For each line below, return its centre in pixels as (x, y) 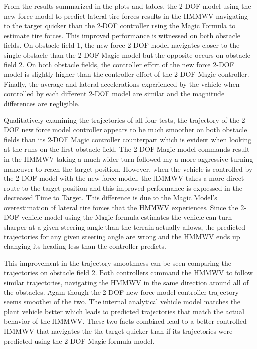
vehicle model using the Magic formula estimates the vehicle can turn (127, 217)
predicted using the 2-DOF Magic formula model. (79, 340)
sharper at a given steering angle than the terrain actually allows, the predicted (125, 227)
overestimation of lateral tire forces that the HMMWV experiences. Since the (121, 207)
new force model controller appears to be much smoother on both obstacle (134, 130)
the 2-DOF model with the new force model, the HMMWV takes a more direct (124, 178)
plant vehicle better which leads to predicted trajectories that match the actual (124, 311)
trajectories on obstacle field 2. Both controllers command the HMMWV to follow (128, 272)
